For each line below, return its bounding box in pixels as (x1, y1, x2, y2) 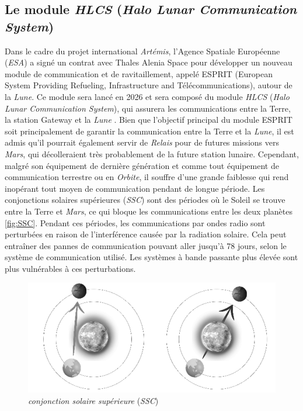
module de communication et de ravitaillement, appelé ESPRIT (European (5, 67, 273, 80)
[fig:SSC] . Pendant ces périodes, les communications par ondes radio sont (5, 216, 266, 229)
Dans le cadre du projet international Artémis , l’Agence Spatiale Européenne (5, 44, 280, 57)
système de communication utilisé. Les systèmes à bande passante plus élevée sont (5, 251, 298, 263)
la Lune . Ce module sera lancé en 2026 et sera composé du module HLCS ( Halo (5, 90, 290, 102)
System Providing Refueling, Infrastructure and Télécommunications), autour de (5, 79, 292, 91)
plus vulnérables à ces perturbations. (5, 262, 136, 274)
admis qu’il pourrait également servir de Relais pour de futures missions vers (5, 136, 279, 148)
